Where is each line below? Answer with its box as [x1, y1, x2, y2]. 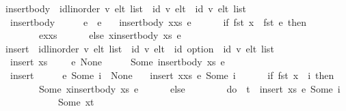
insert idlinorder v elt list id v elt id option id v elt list [5, 41, 274, 55]
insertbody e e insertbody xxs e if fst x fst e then [10, 14, 306, 29]
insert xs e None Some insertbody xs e [10, 54, 225, 69]
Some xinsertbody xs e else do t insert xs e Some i [38, 81, 341, 95]
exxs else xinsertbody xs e [38, 28, 181, 42]
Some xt [57, 95, 94, 109]
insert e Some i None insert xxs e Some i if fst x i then [10, 67, 334, 82]
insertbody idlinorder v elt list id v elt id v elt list [5, 1, 246, 15]
